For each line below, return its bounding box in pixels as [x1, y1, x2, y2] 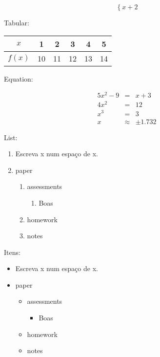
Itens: [4, 247, 20, 257]
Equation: [4, 73, 33, 84]
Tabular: [4, 18, 29, 27]
